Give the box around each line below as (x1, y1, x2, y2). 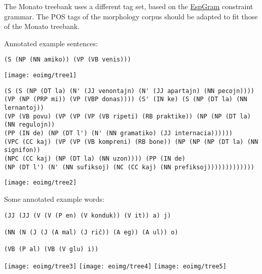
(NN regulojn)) (4, 121, 55, 129)
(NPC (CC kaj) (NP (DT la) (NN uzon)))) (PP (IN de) (4, 155, 185, 162)
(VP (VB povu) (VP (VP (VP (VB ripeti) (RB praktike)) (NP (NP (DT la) (4, 112, 251, 120)
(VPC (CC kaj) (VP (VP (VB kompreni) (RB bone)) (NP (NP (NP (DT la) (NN (4, 138, 258, 145)
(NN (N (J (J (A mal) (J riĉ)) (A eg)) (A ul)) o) (4, 228, 178, 236)
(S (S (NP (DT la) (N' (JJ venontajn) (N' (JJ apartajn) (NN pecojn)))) (4, 87, 254, 95)
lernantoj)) (4, 104, 44, 111)
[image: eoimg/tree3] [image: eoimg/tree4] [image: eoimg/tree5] (4, 262, 227, 270)
